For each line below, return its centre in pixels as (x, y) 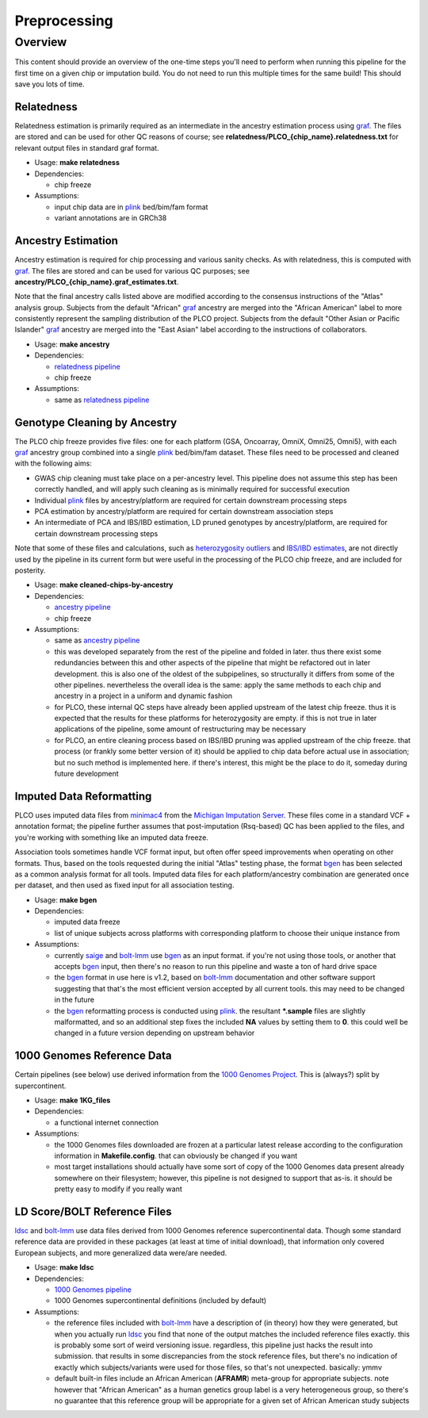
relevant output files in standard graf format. (87, 148)
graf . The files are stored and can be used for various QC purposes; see (132, 270)
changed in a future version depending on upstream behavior (155, 1033)
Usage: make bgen (66, 899)
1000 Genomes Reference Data (93, 1056)
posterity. (30, 570)
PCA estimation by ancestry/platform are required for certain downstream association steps (184, 512)
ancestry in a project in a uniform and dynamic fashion (143, 696)
